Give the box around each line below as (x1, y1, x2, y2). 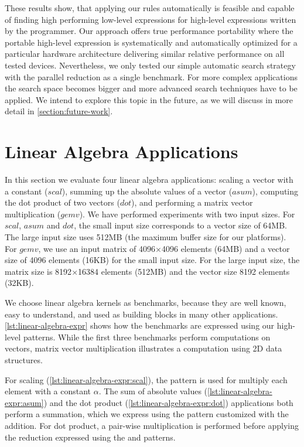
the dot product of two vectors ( (5, 196, 120, 209)
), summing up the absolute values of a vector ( (62, 185, 233, 197)
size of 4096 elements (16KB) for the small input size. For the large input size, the (5, 254, 300, 266)
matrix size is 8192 (5, 265, 72, 277)
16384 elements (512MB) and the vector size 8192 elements (78, 265, 290, 277)
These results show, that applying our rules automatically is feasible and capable (5, 2, 295, 13)
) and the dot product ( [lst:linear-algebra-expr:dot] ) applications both (43, 396, 293, 408)
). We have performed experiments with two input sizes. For (79, 207, 295, 220)
